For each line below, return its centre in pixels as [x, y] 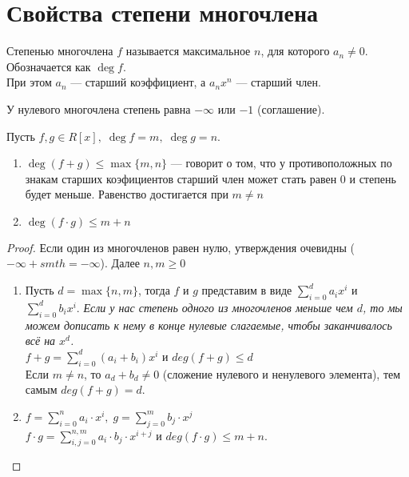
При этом [29, 82]
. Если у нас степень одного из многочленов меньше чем [214, 307]
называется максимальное [188, 51]
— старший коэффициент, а [138, 82]
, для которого [295, 51]
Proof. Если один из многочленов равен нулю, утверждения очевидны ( [181, 247]
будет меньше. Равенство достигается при [127, 194]
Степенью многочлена [60, 51]
